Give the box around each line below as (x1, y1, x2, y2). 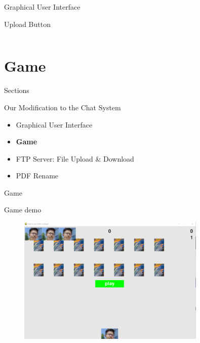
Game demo (4, 204, 42, 215)
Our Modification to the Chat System (4, 102, 121, 112)
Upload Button (4, 18, 51, 29)
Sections (4, 85, 29, 96)
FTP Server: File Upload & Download (16, 153, 134, 164)
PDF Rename (16, 170, 59, 181)
